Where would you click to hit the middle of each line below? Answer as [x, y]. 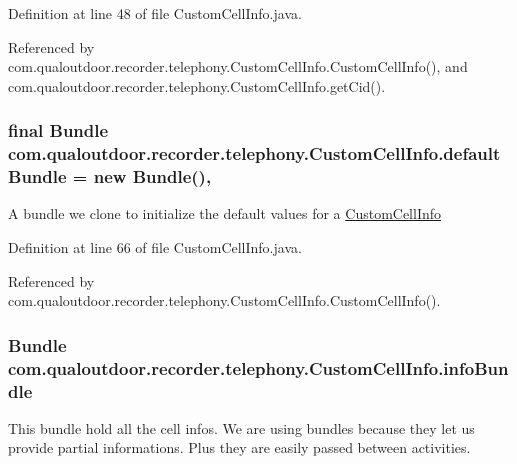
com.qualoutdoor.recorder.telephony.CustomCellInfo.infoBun [258, 367]
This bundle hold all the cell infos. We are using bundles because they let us [241, 427]
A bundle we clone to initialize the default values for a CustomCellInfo [225, 213]
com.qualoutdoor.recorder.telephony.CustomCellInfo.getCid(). [197, 85]
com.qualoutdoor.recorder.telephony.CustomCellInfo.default [254, 153]
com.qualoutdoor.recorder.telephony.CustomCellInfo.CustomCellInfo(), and [238, 66]
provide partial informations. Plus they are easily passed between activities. [239, 447]
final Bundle [58, 130]
